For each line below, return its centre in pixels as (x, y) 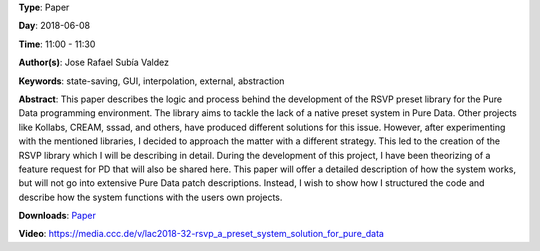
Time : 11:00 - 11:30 (57, 44)
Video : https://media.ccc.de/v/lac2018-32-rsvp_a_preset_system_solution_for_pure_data (201, 234)
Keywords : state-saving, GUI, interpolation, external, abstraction (151, 81)
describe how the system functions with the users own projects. (150, 197)
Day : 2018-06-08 (54, 26)
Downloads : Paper (57, 216)
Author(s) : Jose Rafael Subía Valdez (94, 62)
